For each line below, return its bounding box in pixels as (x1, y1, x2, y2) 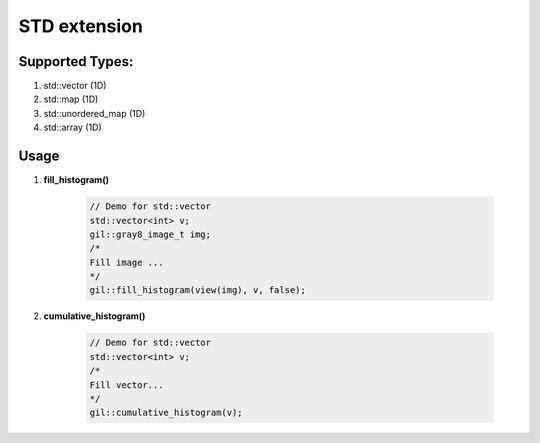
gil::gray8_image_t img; (89, 228, 212, 240)
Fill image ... (89, 256, 164, 268)
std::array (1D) (43, 121, 102, 134)
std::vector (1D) (43, 80, 107, 92)
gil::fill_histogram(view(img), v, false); (89, 285, 307, 296)
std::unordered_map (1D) (43, 107, 146, 119)
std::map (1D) (43, 93, 99, 105)
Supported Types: (18, 53, 134, 70)
